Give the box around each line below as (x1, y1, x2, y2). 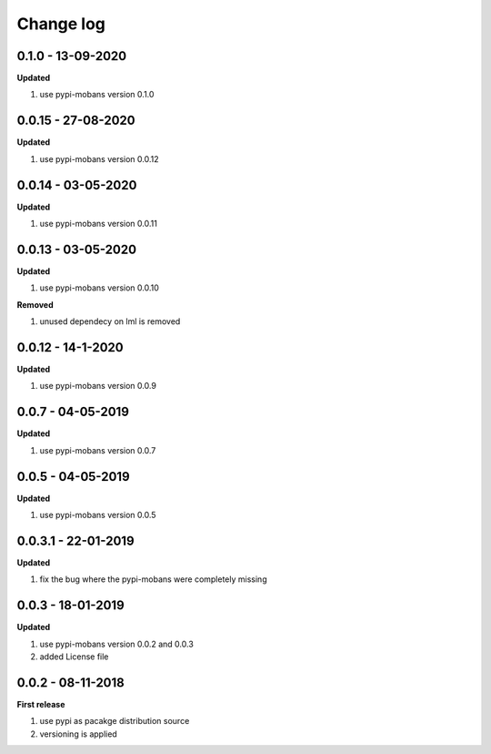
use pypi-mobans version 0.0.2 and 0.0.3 (39, 638, 195, 649)
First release (16, 698, 65, 709)
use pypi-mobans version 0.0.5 (39, 510, 156, 521)
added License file (39, 651, 109, 662)
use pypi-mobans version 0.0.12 (39, 153, 159, 164)
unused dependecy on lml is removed (39, 316, 181, 327)
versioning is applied (39, 729, 117, 739)
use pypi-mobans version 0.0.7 (39, 444, 156, 455)
